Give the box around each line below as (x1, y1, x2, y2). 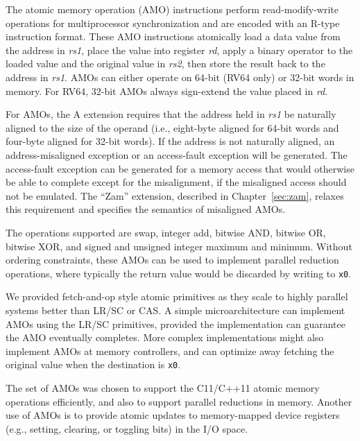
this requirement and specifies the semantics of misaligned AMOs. (6, 202, 286, 216)
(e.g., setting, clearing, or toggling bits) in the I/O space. (6, 421, 248, 435)
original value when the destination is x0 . (6, 357, 181, 372)
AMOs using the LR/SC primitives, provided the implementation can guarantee (6, 316, 345, 331)
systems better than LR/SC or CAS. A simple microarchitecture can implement (6, 302, 345, 317)
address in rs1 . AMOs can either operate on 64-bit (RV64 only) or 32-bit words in (6, 69, 354, 84)
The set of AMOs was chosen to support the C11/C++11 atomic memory (6, 380, 320, 395)
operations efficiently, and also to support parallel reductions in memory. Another (6, 394, 352, 408)
